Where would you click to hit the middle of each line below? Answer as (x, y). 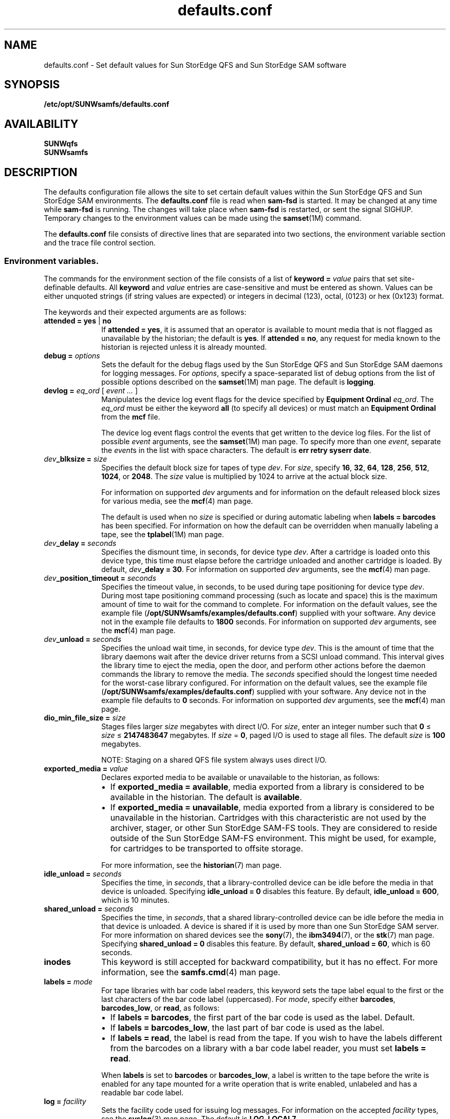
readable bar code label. (143, 1092)
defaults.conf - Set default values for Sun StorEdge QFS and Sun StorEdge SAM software (195, 65)
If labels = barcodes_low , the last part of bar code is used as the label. (247, 1027)
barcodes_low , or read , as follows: (161, 1008)
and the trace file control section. (100, 243)
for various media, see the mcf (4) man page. (177, 501)
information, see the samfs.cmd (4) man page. (191, 972)
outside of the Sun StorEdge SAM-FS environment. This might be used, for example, (273, 838)
